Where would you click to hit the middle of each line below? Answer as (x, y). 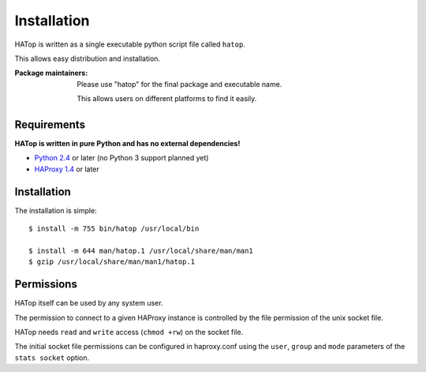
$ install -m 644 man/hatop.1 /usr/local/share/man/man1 (141, 250)
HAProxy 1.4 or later (67, 169)
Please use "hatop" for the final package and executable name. (179, 84)
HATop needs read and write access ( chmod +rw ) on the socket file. (129, 332)
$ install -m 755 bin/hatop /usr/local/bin (114, 229)
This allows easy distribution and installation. (88, 58)
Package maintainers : (51, 73)
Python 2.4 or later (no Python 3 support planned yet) (121, 158)
